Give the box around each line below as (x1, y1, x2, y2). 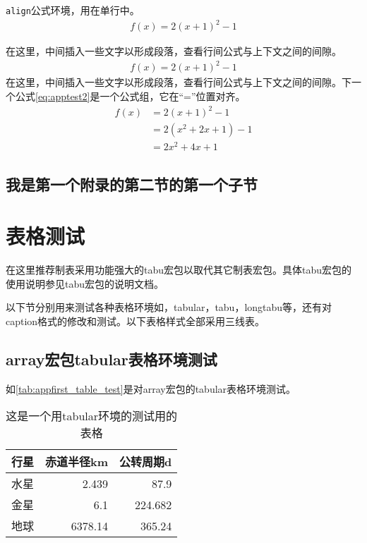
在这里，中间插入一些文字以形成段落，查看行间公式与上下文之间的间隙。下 (6, 75, 351, 90)
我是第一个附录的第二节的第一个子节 (6, 173, 258, 195)
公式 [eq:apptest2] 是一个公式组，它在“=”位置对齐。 (15, 88, 246, 103)
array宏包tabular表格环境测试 (6, 348, 217, 370)
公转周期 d (119, 453, 172, 470)
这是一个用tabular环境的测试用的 (6, 408, 178, 425)
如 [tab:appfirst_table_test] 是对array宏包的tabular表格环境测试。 (6, 381, 296, 396)
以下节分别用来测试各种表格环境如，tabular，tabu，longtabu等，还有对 (6, 300, 332, 315)
